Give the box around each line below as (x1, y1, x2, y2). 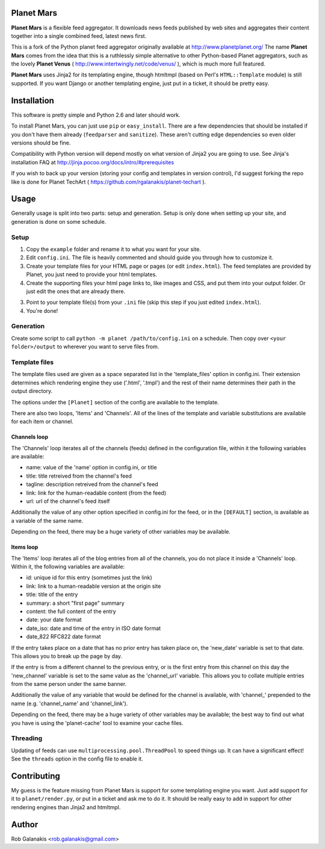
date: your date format (26, 616, 82, 623)
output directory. (11, 387, 53, 395)
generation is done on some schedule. (11, 218, 107, 225)
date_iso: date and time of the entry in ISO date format (26, 625, 161, 632)
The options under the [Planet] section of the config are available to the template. (11, 398, 219, 406)
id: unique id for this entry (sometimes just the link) (26, 574, 153, 581)
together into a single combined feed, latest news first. (11, 32, 147, 39)
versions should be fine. (11, 139, 71, 146)
